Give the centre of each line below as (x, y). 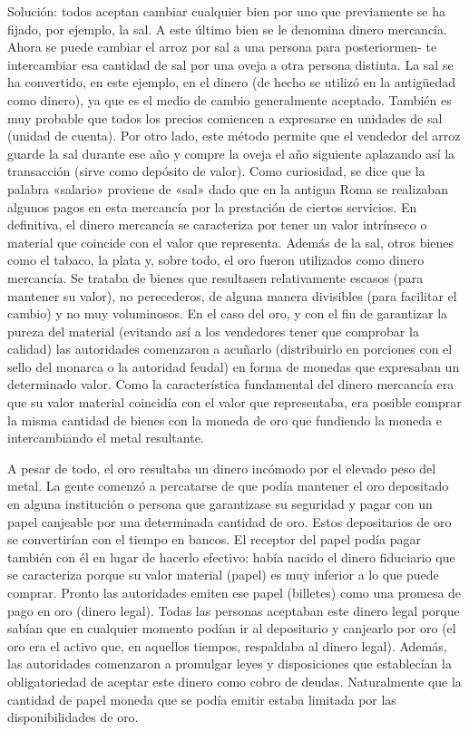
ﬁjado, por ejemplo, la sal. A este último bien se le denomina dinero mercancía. (227, 29)
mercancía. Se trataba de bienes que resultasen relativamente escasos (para (215, 277)
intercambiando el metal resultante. (106, 438)
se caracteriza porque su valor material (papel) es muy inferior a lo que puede (223, 575)
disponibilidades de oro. (73, 717)
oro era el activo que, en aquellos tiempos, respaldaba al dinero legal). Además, (227, 645)
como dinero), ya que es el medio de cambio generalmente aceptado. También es (230, 99)
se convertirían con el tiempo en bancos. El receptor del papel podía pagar (214, 539)
